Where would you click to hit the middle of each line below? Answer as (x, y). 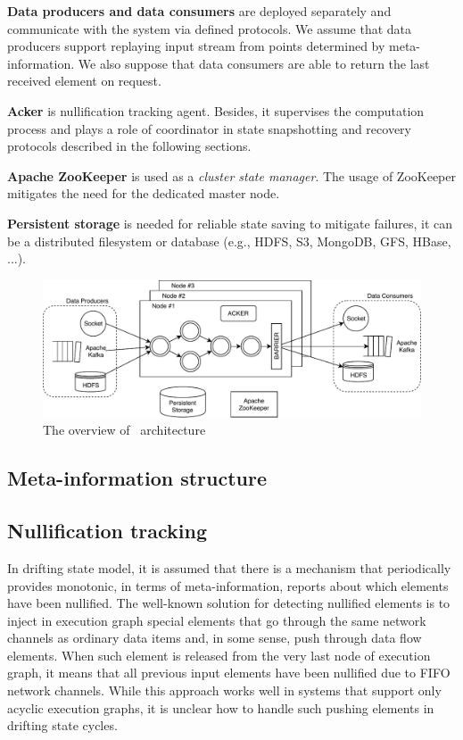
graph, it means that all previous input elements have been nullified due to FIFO (229, 673)
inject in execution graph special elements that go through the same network (217, 620)
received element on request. (84, 81)
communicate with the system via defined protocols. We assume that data (210, 28)
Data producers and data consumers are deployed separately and (199, 11)
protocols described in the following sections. (129, 146)
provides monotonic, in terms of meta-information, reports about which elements (228, 585)
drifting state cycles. (62, 725)
